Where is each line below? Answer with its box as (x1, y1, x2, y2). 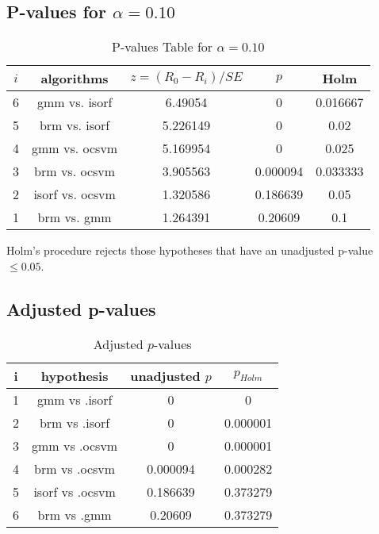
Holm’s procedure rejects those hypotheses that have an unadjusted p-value (6, 242, 373, 259)
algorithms (40, 69, 109, 88)
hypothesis (40, 366, 109, 385)
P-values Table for (112, 37, 213, 56)
